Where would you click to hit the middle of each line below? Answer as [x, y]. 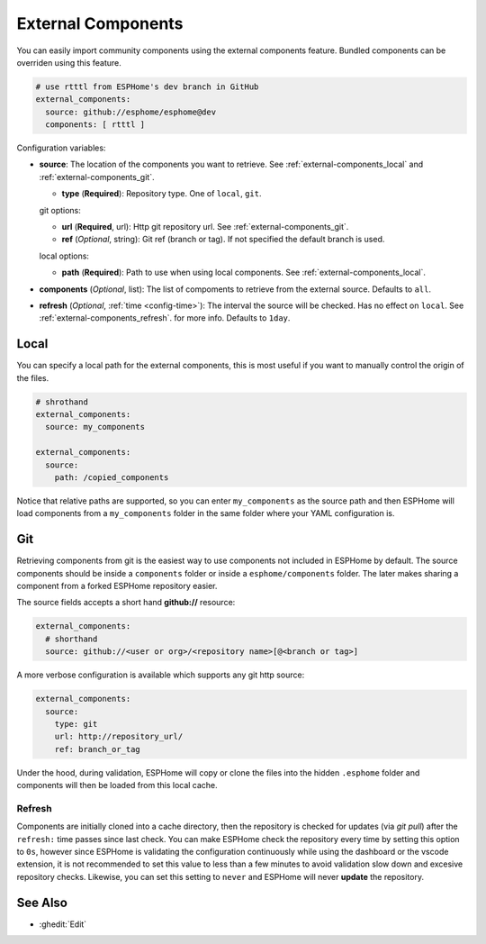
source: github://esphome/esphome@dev [130, 112]
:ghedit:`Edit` [63, 924]
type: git [76, 724]
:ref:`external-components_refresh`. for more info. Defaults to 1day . [165, 318]
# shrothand [62, 402]
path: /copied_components [112, 477]
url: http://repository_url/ [119, 737]
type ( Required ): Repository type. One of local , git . [162, 194]
